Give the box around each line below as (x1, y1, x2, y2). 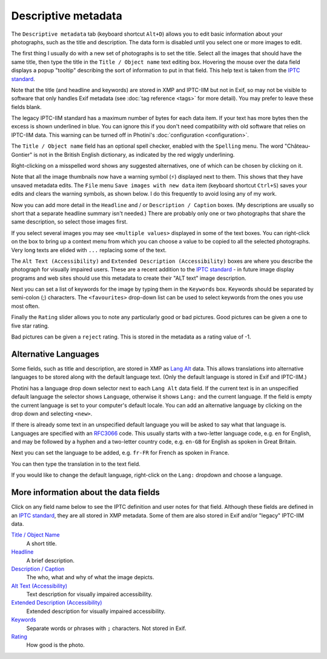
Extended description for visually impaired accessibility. (26, 608, 166, 615)
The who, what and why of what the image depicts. (26, 574, 154, 581)
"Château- (285, 142, 311, 150)
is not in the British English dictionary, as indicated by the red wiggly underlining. (33, 151, 235, 158)
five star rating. (11, 322, 50, 329)
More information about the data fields (11, 488, 160, 498)
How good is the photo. (26, 641, 85, 649)
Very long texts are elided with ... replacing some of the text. (11, 246, 167, 254)
